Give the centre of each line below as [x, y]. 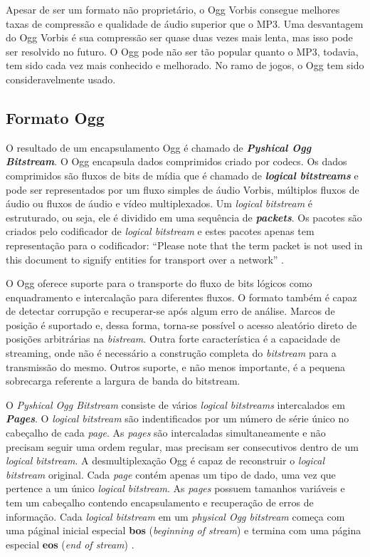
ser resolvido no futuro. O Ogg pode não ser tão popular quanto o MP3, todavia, [182, 51]
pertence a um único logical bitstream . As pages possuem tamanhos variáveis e [175, 488]
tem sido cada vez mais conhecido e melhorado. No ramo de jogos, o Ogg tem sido [185, 65]
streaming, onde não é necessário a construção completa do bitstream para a [171, 353]
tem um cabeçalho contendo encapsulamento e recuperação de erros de [160, 503]
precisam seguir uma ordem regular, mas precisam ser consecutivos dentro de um [182, 446]
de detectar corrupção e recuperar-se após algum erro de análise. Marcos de [170, 311]
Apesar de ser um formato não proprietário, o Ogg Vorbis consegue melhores [173, 9]
